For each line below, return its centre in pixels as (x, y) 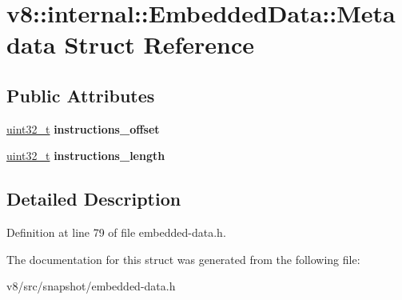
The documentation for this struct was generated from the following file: (183, 259)
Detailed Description (94, 199)
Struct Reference (159, 44)
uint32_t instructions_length (86, 156)
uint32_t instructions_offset (83, 128)
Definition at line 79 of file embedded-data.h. (116, 232)
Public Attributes (81, 95)
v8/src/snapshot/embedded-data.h (91, 286)
